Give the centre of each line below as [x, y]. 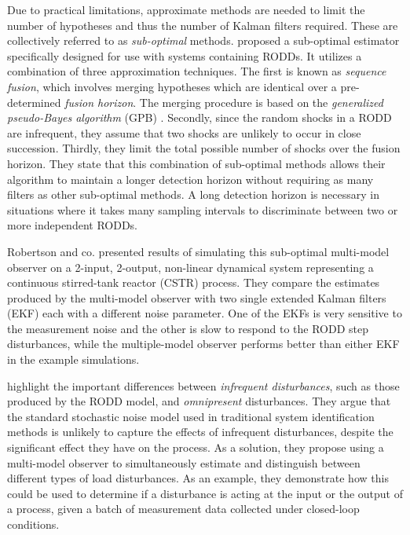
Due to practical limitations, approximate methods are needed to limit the [186, 9]
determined [34, 102]
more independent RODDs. [72, 225]
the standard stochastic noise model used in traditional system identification [191, 416]
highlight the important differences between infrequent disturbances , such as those [203, 385]
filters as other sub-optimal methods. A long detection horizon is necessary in [193, 194]
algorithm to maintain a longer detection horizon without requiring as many [190, 179]
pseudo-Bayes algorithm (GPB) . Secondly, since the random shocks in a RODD [200, 117]
